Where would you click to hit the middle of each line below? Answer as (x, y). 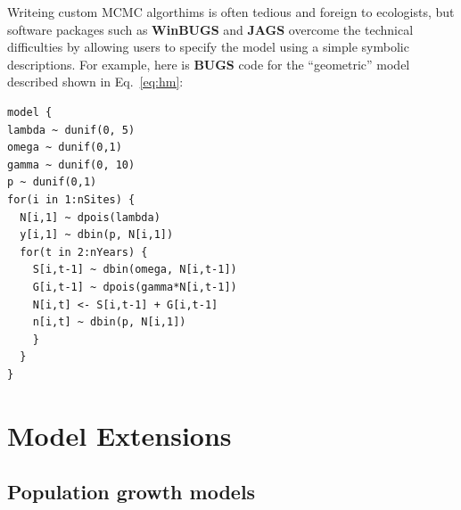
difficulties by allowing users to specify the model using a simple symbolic (208, 47)
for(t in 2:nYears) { (84, 252)
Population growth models (132, 492)
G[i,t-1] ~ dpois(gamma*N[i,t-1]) (135, 287)
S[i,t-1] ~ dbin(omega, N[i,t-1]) (135, 270)
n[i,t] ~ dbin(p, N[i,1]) (109, 322)
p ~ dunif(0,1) (52, 182)
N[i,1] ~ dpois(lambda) (90, 217)
